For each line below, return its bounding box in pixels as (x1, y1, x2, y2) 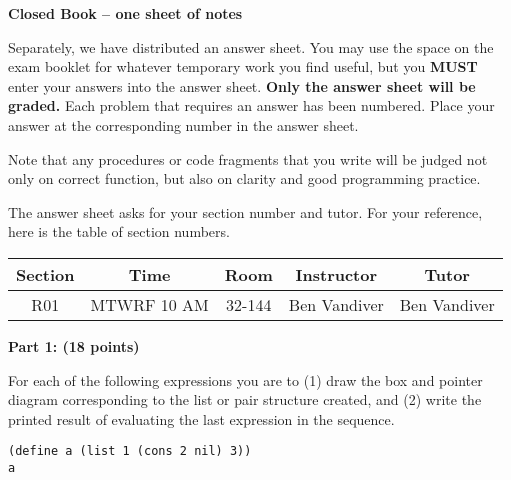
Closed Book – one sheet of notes (8, 3, 243, 23)
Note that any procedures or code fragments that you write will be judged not (8, 148, 488, 169)
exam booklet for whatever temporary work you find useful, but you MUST (8, 56, 478, 77)
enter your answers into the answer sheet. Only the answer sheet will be (8, 75, 476, 96)
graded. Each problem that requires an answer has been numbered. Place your (8, 95, 495, 116)
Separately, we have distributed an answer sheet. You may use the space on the (8, 36, 494, 57)
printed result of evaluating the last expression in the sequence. (8, 408, 395, 429)
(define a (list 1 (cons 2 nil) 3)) (8, 444, 252, 459)
